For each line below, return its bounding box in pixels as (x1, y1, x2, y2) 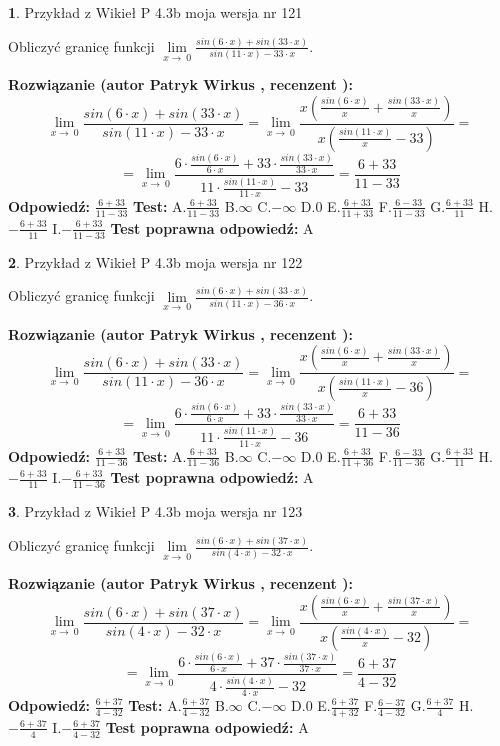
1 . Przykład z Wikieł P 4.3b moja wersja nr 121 (8, 2, 303, 22)
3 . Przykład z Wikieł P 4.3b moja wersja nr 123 (8, 501, 303, 522)
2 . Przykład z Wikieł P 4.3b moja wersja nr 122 (8, 251, 303, 272)
